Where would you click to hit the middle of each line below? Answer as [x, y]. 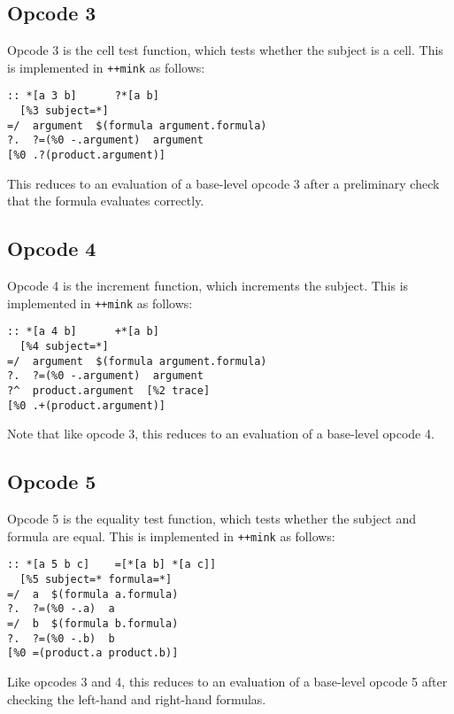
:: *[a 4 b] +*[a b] [83, 332]
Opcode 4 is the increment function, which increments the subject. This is [208, 286]
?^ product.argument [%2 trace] [109, 391]
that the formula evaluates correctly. [106, 201]
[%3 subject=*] [64, 111]
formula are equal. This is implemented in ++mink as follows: [171, 535]
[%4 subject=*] [64, 347]
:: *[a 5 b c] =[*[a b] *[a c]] [112, 565]
